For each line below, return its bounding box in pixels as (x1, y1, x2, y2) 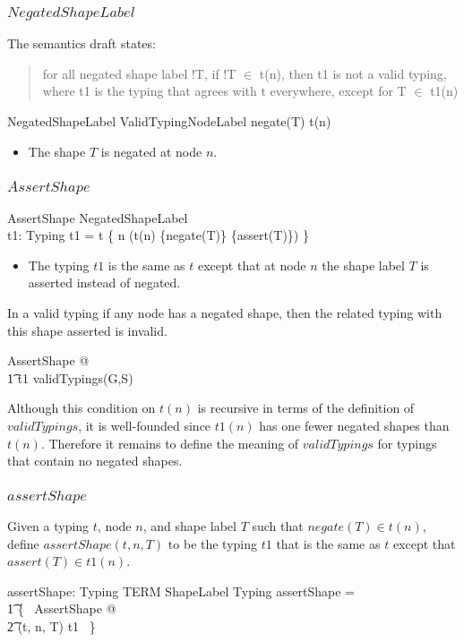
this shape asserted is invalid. (7, 321, 168, 339)
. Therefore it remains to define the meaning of (40, 433, 299, 452)
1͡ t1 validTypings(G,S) (7, 368, 133, 387)
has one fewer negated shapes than (259, 415, 450, 434)
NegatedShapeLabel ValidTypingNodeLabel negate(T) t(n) (7, 112, 331, 131)
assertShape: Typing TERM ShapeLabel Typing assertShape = (7, 581, 355, 600)
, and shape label (142, 516, 236, 535)
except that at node (198, 255, 306, 274)
